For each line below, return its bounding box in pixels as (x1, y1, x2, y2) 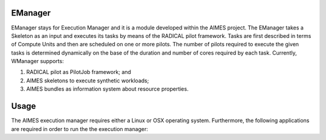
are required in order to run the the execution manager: (11, 125, 149, 132)
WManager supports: (11, 58, 64, 65)
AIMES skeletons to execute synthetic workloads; (26, 77, 149, 84)
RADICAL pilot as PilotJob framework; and (26, 68, 132, 76)
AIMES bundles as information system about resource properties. (26, 85, 189, 93)
